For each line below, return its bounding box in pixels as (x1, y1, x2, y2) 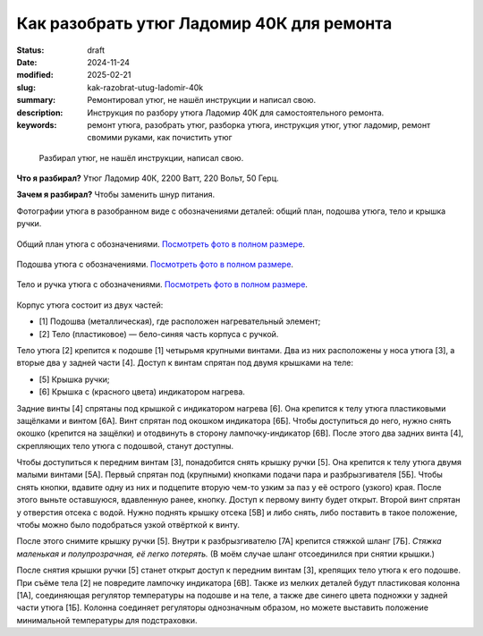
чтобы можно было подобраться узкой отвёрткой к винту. (16, 520, 241, 530)
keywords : (16, 119, 57, 130)
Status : (16, 45, 45, 55)
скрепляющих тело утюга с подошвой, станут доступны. (16, 440, 234, 451)
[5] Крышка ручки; (38, 374, 110, 385)
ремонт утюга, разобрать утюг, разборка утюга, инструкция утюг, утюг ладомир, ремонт (87, 119, 431, 130)
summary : (16, 95, 56, 106)
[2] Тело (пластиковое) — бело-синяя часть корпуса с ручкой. (38, 328, 279, 339)
